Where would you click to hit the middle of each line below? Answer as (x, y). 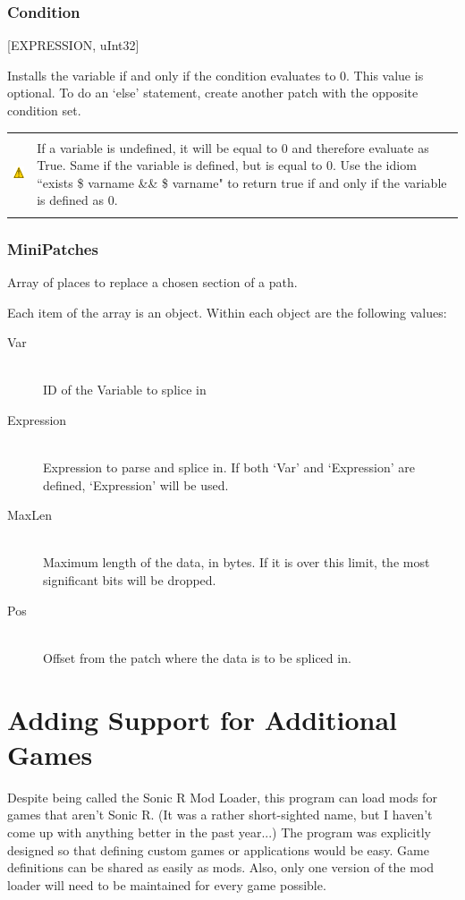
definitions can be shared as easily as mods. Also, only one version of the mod (221, 867)
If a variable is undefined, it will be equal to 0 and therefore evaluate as (233, 147)
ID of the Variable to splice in (125, 390)
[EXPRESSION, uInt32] (73, 45)
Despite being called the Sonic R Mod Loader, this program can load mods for (222, 797)
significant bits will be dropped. (130, 580)
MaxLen (30, 515)
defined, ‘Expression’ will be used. (136, 484)
